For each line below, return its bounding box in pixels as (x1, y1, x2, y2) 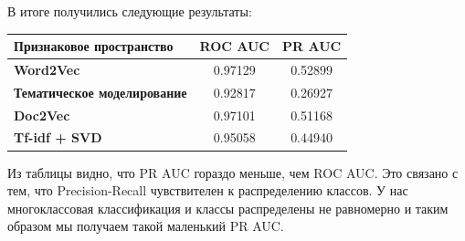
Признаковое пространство (14, 37, 174, 56)
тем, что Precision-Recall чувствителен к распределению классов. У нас (7, 181, 408, 200)
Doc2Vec (14, 105, 70, 124)
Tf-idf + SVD (14, 128, 102, 147)
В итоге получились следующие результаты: (7, 2, 252, 20)
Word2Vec (14, 59, 80, 79)
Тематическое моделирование (14, 82, 187, 101)
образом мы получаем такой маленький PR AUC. (7, 216, 284, 236)
